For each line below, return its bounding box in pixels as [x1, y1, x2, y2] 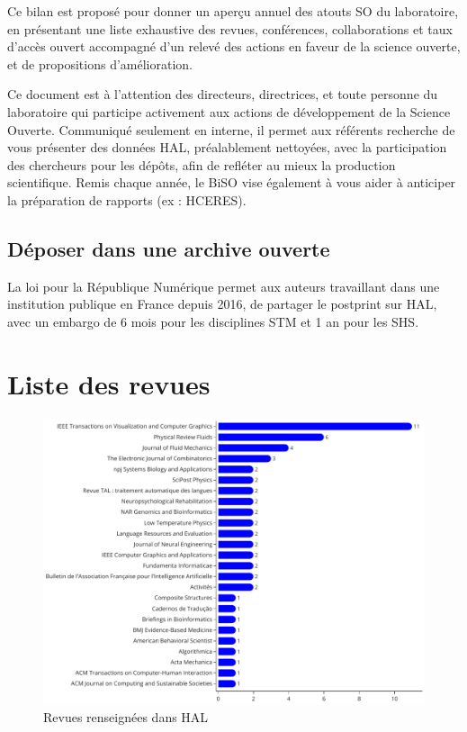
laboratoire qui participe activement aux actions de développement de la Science [7, 102, 451, 121]
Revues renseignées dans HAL [43, 708, 209, 727]
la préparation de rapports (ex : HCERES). [7, 190, 247, 209]
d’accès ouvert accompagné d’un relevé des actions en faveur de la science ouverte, [7, 37, 461, 56]
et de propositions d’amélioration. [7, 54, 193, 73]
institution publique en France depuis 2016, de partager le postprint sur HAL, [7, 294, 437, 313]
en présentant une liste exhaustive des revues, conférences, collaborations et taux [7, 19, 453, 38]
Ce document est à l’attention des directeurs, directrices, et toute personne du [7, 85, 438, 104]
